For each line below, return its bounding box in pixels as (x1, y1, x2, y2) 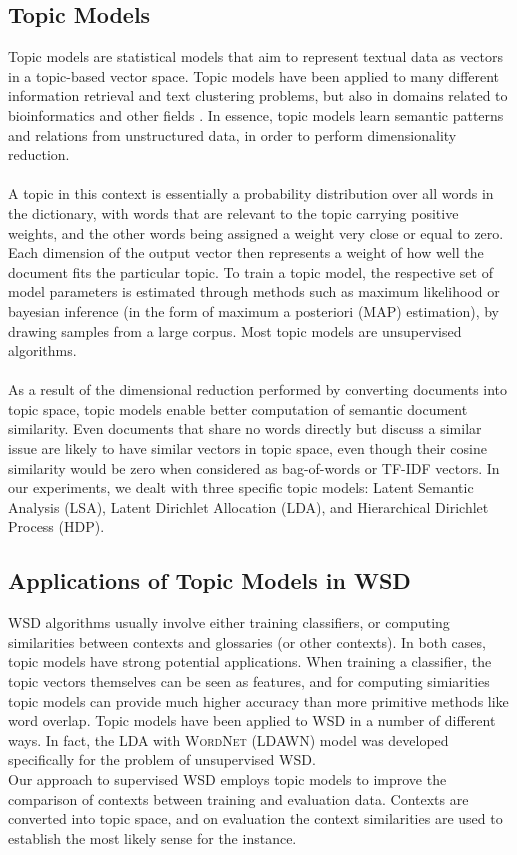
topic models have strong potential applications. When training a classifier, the (8, 651, 492, 672)
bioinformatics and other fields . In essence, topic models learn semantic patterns (8, 104, 504, 125)
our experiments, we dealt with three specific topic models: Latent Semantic (8, 477, 474, 498)
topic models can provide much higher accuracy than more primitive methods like (8, 690, 509, 711)
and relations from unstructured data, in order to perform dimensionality (8, 124, 457, 145)
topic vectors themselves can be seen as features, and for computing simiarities (8, 671, 490, 692)
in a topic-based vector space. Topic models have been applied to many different (8, 65, 500, 86)
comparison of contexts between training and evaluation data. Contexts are (8, 788, 469, 809)
